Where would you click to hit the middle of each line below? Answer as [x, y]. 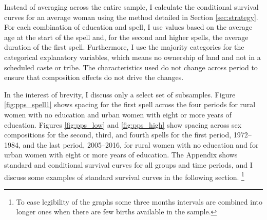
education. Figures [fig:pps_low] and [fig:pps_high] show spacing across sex [123, 124]
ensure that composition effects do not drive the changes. [94, 77]
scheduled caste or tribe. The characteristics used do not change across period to [131, 67]
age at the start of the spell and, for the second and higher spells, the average [126, 37]
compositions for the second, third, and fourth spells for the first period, [118, 135]
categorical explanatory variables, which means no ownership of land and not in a [132, 57]
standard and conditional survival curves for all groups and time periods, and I [128, 164]
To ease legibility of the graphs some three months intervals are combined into [139, 201]
